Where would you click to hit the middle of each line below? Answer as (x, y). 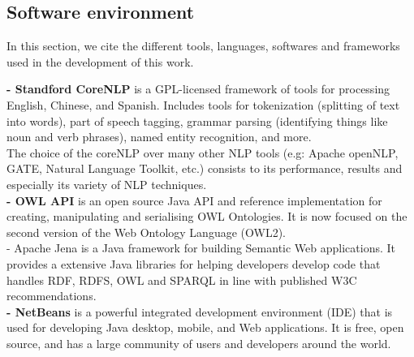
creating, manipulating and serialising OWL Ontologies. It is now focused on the (207, 216)
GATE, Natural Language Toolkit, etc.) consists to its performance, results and (205, 168)
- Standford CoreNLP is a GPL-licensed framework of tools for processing (198, 89)
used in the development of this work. (100, 61)
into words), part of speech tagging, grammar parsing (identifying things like (197, 120)
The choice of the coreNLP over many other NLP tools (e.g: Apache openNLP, (203, 152)
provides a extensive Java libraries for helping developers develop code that (194, 263)
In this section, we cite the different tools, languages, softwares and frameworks (203, 46)
